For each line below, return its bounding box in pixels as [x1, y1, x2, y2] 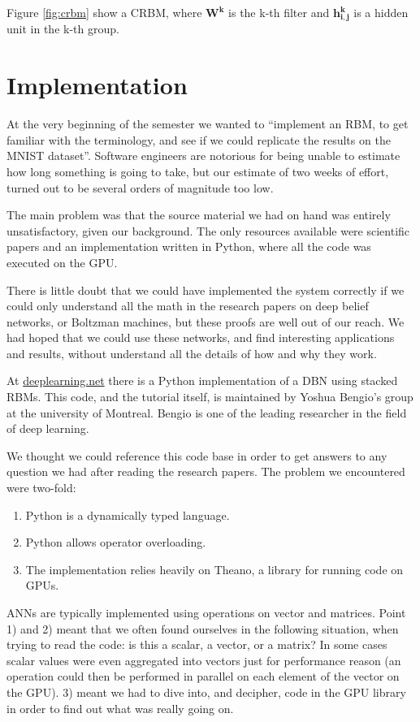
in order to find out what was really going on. [6, 699, 234, 716]
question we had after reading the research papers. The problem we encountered [6, 463, 405, 480]
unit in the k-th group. [6, 20, 119, 37]
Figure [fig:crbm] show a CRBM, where [6, 4, 202, 20]
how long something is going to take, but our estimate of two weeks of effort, [6, 162, 389, 179]
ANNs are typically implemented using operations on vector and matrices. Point [6, 604, 406, 621]
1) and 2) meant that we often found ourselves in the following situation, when [6, 620, 399, 637]
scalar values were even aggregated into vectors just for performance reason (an [6, 651, 401, 668]
